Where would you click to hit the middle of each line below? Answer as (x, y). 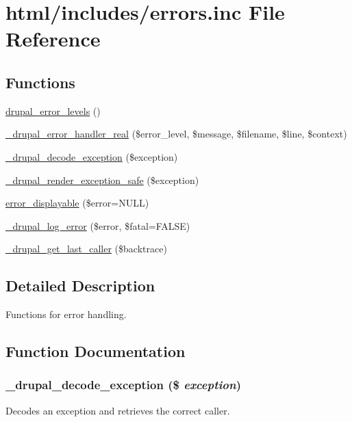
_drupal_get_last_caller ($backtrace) (86, 249)
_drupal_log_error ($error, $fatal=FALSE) (98, 225)
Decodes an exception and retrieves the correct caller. (118, 410)
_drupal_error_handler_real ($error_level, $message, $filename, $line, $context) (176, 134)
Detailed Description (80, 286)
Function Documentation (96, 351)
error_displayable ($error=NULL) (77, 203)
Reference (53, 39)
